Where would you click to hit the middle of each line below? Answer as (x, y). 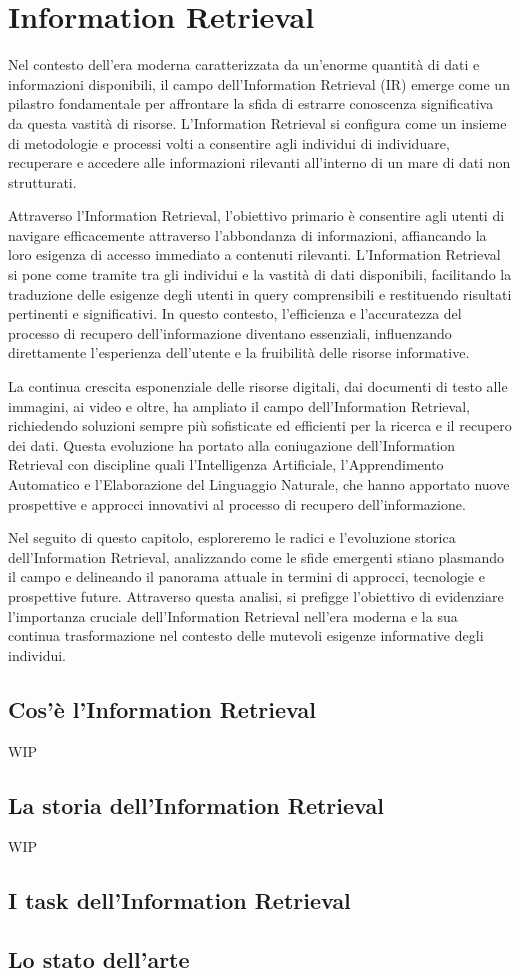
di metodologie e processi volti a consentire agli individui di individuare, (229, 142)
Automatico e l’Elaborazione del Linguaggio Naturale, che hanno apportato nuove (259, 484)
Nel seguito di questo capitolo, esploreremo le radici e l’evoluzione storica (232, 537)
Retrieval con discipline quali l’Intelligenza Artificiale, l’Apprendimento (226, 464)
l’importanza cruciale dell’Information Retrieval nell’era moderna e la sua (233, 615)
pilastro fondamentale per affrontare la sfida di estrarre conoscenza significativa (251, 103)
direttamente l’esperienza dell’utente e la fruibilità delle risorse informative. (239, 352)
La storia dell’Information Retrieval (196, 804)
